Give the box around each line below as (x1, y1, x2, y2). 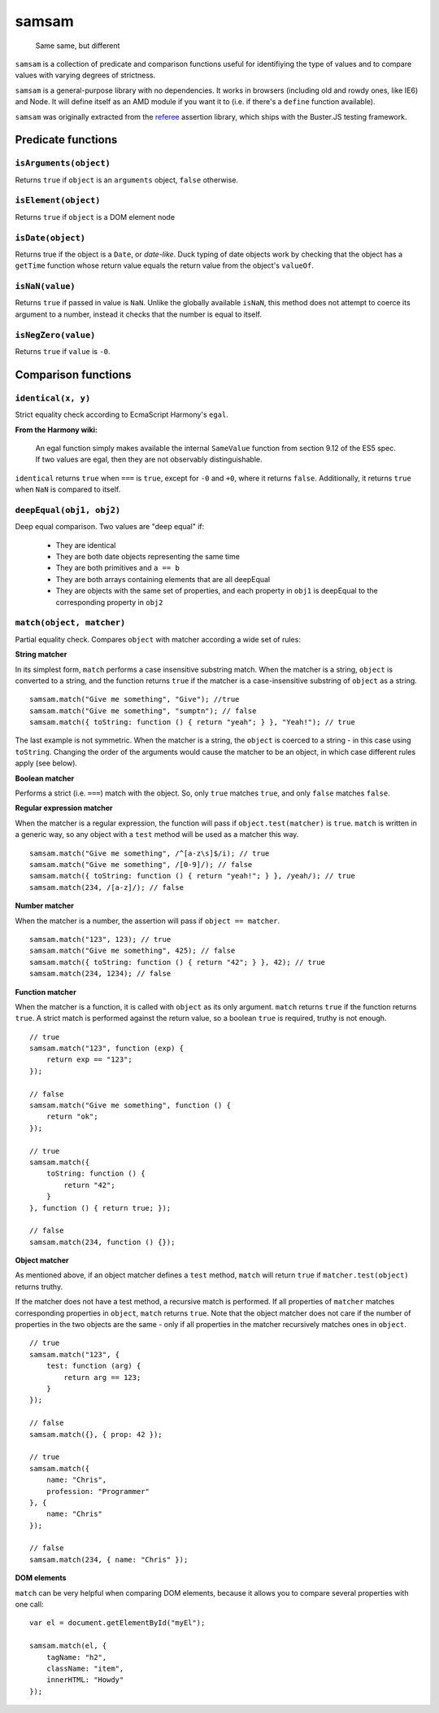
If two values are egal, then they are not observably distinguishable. (35, 454, 263, 464)
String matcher (15, 650, 67, 659)
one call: (15, 1600, 44, 1610)
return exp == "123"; (46, 1055, 133, 1064)
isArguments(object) (15, 158, 111, 169)
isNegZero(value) (15, 330, 96, 340)
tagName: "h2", (46, 1653, 107, 1662)
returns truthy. (15, 1281, 63, 1291)
